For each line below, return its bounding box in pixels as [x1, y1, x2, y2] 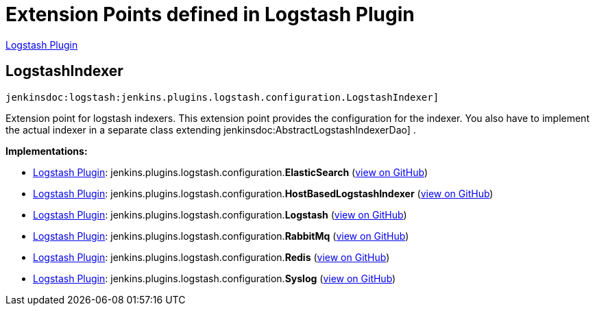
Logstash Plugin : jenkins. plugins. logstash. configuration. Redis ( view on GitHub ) [33, 251, 390, 263]
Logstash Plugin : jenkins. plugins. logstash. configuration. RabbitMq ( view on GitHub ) [33, 229, 409, 242]
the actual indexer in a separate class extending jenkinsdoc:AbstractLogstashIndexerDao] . [5, 123, 416, 136]
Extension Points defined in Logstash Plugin [5, 3, 415, 26]
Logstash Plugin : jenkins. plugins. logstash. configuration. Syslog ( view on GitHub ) [33, 272, 396, 284]
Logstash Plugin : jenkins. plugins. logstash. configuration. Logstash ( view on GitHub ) [33, 208, 407, 221]
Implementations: [5, 145, 88, 157]
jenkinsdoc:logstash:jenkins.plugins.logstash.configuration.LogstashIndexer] [5, 91, 439, 103]
